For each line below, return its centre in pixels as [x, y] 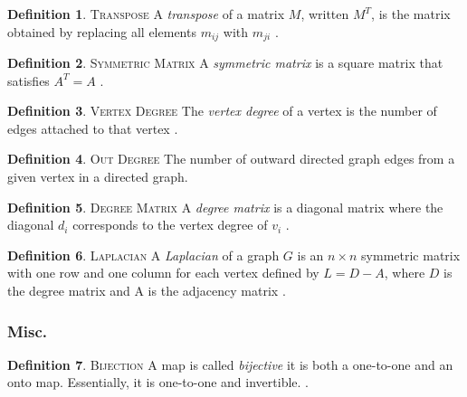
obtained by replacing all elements [102, 31]
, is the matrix [411, 14]
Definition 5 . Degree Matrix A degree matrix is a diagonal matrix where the [225, 207]
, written [325, 14]
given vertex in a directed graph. [98, 177]
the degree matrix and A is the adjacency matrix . [147, 290]
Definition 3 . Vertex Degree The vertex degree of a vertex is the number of [222, 111]
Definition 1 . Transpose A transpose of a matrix [146, 14]
